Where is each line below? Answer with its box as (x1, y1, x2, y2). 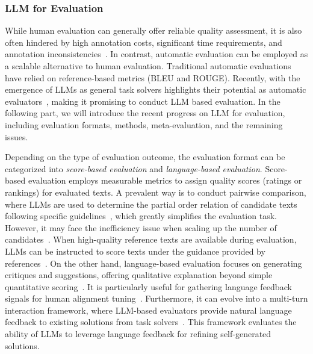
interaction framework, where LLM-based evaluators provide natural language (5, 303, 292, 316)
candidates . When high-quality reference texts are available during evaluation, (5, 233, 297, 246)
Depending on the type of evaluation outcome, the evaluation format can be (5, 151, 285, 163)
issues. (5, 130, 28, 143)
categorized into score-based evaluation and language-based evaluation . (5, 162, 262, 175)
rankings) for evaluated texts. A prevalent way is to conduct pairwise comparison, (5, 185, 306, 198)
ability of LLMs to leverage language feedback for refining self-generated (5, 328, 271, 340)
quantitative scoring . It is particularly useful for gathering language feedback (5, 280, 292, 293)
